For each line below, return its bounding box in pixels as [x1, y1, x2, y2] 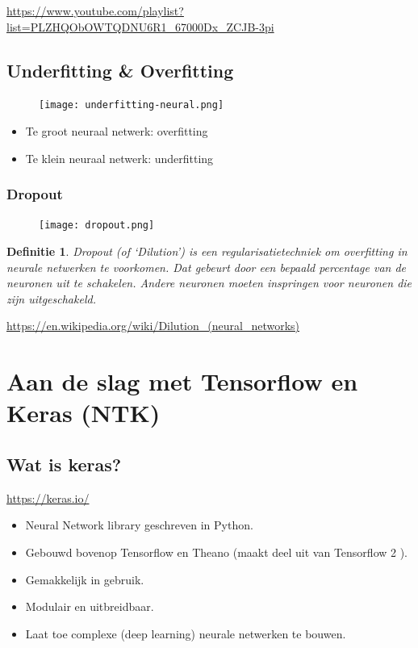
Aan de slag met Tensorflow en [6, 365, 358, 398]
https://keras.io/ [6, 489, 90, 506]
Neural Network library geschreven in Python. [25, 516, 253, 533]
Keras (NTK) [6, 396, 161, 429]
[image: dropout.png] [39, 219, 155, 232]
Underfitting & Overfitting [6, 57, 234, 82]
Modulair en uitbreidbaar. [25, 598, 154, 615]
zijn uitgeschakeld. [6, 290, 96, 307]
